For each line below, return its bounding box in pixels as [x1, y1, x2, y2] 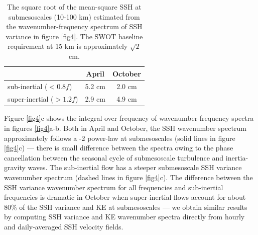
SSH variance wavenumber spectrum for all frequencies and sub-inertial [4, 182, 223, 192]
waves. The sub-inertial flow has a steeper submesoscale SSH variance [28, 162, 242, 173]
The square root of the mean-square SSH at [7, 2, 142, 12]
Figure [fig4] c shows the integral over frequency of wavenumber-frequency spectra [4, 113, 254, 123]
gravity [4, 162, 26, 173]
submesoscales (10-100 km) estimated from [9, 11, 140, 22]
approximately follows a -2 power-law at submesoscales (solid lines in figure [4, 132, 235, 143]
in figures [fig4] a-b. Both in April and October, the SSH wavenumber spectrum [4, 122, 246, 133]
